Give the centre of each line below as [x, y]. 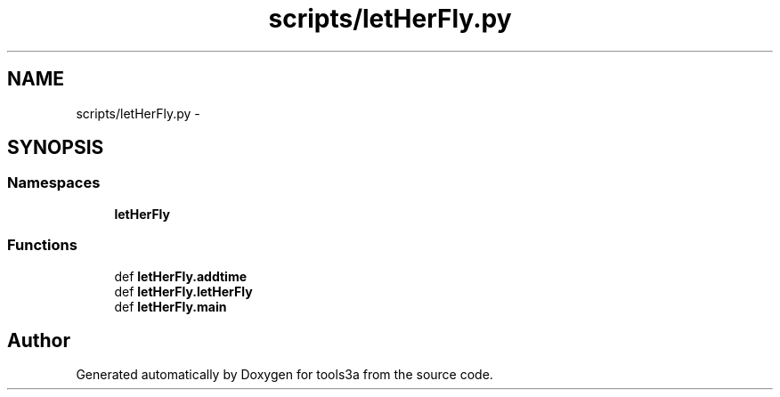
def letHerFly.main [171, 306]
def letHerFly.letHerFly [183, 291]
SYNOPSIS [56, 148]
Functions [42, 245]
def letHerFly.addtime [181, 276]
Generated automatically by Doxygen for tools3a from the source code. [284, 375]
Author [39, 340]
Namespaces [54, 183]
